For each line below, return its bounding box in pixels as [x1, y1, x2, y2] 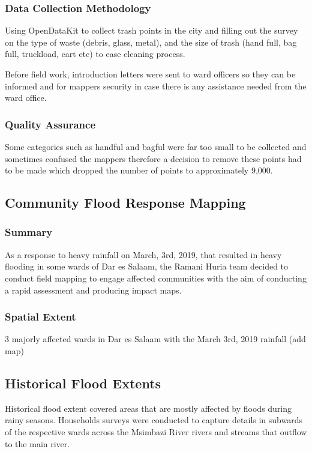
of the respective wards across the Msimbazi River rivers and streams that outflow [5, 425, 307, 438]
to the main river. [5, 437, 70, 450]
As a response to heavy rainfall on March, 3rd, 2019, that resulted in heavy [5, 248, 282, 261]
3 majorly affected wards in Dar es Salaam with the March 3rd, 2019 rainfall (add [5, 333, 306, 345]
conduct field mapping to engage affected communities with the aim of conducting [5, 271, 307, 284]
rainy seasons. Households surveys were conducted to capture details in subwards [5, 414, 302, 426]
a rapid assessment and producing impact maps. [5, 283, 182, 296]
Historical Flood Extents [5, 373, 161, 392]
